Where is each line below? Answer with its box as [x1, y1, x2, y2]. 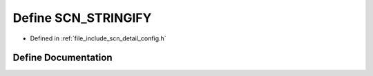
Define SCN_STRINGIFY [12, 10, 152, 25]
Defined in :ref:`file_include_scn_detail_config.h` [30, 34, 166, 42]
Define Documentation [12, 52, 113, 64]
